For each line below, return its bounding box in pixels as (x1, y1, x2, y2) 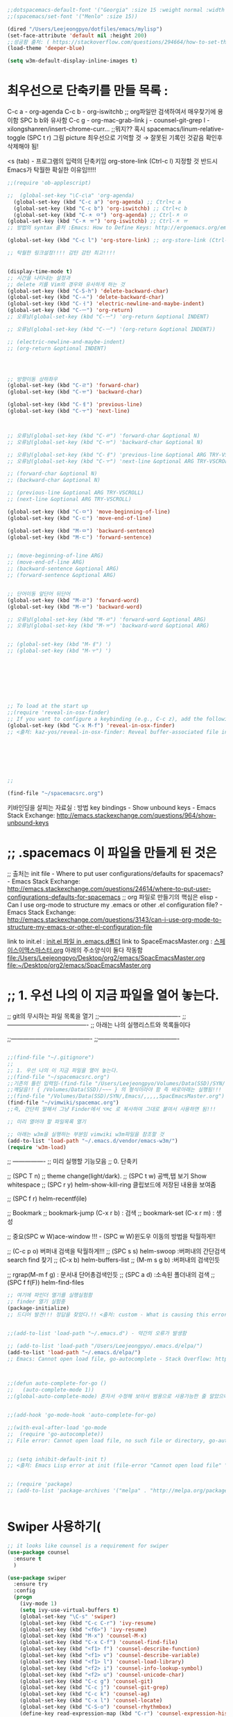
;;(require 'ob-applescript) (7, 179, 92, 187)
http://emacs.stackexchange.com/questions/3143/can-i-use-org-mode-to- (7, 916, 222, 924)
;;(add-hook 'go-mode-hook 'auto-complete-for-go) (7, 1412, 157, 1419)
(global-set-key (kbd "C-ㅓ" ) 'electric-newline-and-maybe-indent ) (7, 300, 205, 307)
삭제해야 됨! (7, 143, 40, 151)
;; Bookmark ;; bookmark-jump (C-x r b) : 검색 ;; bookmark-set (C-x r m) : (7, 1209, 215, 1217)
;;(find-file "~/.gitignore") (7, 1054, 95, 1061)
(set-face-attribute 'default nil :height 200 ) (7, 32, 148, 39)
